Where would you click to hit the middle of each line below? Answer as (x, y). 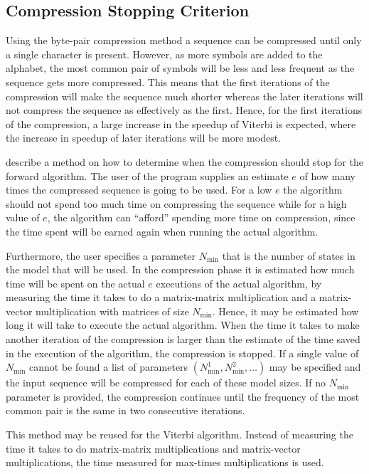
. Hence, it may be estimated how (285, 311)
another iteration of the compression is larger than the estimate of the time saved (183, 339)
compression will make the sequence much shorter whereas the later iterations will (184, 96)
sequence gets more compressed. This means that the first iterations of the (168, 81)
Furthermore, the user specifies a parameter (101, 255)
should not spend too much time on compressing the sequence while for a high (176, 203)
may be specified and (315, 367)
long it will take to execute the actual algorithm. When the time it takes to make (183, 325)
